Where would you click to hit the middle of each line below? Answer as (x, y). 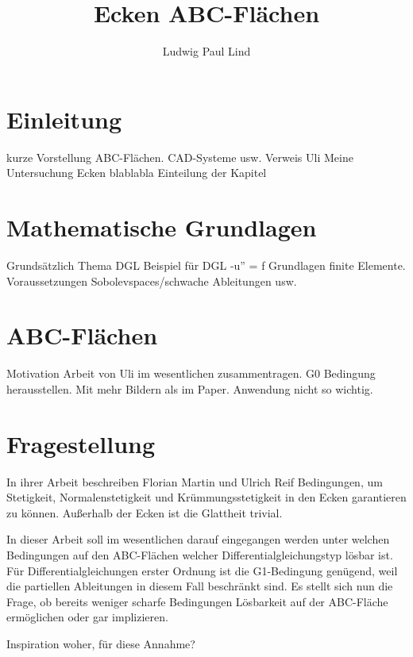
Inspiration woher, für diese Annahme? (101, 643)
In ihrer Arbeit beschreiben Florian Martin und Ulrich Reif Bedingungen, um (195, 481)
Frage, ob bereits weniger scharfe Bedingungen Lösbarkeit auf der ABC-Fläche (197, 601)
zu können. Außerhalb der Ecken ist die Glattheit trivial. (145, 512)
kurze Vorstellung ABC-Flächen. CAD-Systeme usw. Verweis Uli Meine (180, 157)
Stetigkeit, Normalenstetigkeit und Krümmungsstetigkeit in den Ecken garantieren (206, 497)
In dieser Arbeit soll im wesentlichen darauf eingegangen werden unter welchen (198, 539)
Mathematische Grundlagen (162, 227)
